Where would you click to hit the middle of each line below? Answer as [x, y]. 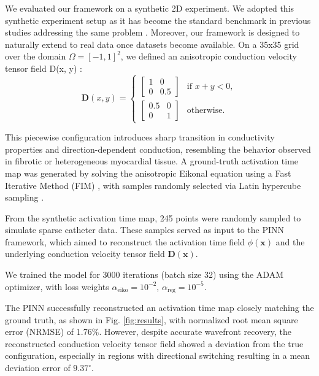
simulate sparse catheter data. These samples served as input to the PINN [145, 230]
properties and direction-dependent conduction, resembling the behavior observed [158, 149]
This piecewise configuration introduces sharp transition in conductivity [140, 137]
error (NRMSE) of [40, 332]
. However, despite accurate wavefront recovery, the [195, 332]
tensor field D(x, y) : [44, 68]
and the [290, 241]
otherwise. [206, 110]
